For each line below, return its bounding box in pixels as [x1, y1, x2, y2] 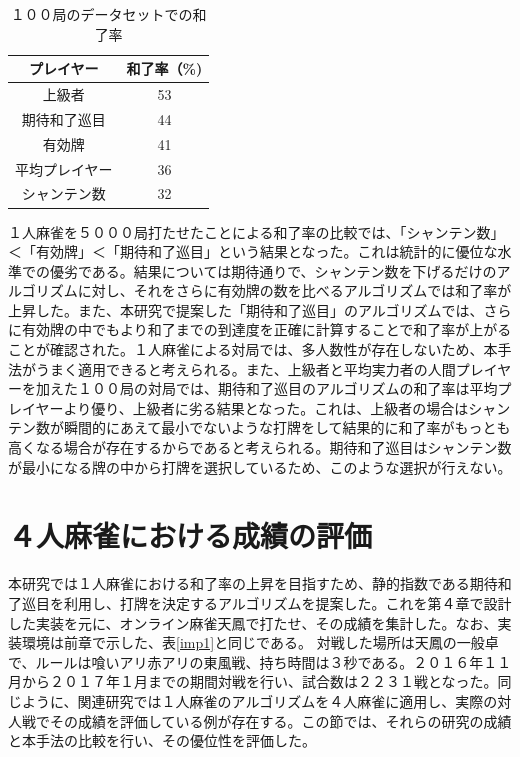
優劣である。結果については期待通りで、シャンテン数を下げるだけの [49, 260, 497, 281]
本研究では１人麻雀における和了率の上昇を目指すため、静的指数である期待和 [8, 573, 512, 594]
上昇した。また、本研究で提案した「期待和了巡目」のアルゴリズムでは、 [8, 299, 484, 320]
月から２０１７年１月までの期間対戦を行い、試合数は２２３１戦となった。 [8, 671, 498, 692]
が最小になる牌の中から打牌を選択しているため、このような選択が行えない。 [8, 456, 512, 477]
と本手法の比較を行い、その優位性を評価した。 [8, 730, 316, 751]
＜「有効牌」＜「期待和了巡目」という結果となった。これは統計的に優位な [8, 241, 498, 262]
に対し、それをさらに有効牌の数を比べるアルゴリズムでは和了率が [77, 280, 512, 301]
